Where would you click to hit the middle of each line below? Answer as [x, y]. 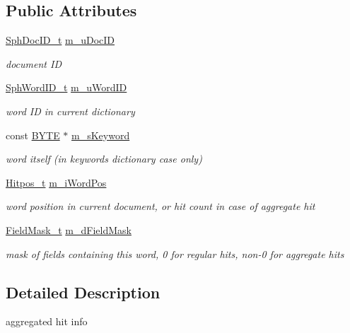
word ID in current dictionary [70, 111]
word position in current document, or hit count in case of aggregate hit [161, 206]
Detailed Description [83, 292]
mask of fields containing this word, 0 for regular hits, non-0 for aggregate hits [175, 253]
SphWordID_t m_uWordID [66, 87]
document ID [34, 63]
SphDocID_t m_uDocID [60, 40]
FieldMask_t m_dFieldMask [69, 229]
